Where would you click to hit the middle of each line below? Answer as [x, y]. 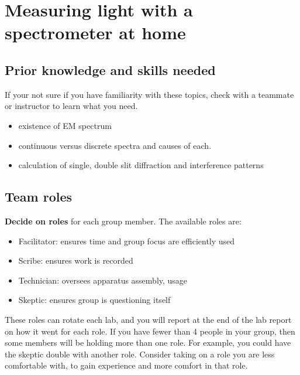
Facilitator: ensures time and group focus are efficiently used [127, 241]
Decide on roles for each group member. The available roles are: [123, 221]
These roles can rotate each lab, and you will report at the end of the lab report [148, 319]
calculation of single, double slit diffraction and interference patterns [141, 165]
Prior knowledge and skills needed [110, 69]
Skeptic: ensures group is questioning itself [94, 300]
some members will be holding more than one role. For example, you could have [148, 342]
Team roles [39, 197]
